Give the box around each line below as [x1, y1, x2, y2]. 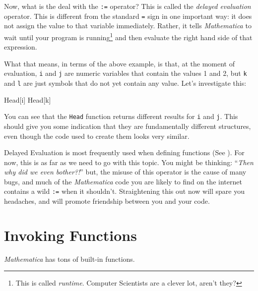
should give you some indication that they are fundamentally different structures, [4, 120, 251, 131]
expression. [4, 42, 37, 52]
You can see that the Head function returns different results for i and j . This [4, 111, 238, 121]
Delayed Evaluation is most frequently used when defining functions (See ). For [4, 147, 245, 158]
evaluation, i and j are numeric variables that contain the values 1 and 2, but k [4, 68, 247, 78]
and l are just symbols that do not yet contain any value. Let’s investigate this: [4, 78, 247, 88]
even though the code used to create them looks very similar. [4, 130, 190, 141]
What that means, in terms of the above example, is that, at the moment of [4, 58, 235, 68]
